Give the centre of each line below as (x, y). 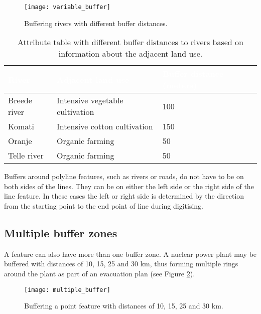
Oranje (20, 141)
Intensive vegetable (90, 100)
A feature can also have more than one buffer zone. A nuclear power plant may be (130, 254)
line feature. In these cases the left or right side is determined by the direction (124, 196)
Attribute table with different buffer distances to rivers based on (130, 42)
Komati (21, 126)
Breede (20, 100)
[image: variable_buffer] (67, 7)
